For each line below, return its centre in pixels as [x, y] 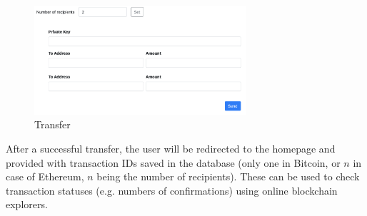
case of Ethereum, [45, 176]
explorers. [27, 204]
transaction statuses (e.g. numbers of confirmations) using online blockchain [172, 190]
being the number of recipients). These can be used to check [228, 176]
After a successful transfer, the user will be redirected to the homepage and [171, 148]
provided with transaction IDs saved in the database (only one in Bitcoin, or [173, 162]
